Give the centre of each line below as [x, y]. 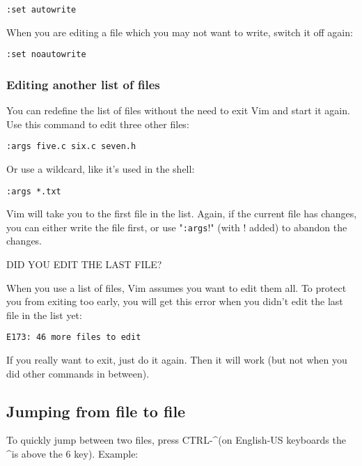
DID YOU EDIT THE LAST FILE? [84, 264]
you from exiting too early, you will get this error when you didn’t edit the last [175, 301]
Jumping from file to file [96, 411]
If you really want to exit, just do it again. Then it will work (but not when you [177, 360]
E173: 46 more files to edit [74, 337]
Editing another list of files [83, 84]
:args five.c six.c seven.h [71, 147]
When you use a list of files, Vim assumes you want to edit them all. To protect [176, 287]
